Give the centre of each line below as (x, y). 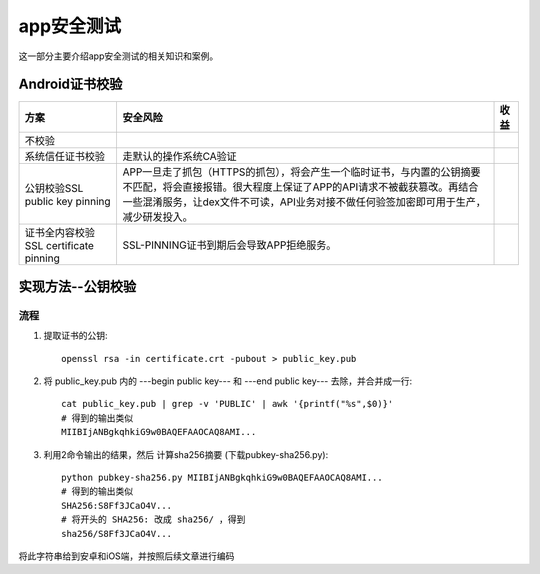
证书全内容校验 (59, 233)
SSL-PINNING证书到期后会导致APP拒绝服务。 (229, 245)
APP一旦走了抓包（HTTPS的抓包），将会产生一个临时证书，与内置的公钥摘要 (301, 172)
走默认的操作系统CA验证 (179, 157)
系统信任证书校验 (64, 157)
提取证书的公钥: (76, 336)
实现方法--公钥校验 (77, 286)
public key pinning (67, 202)
